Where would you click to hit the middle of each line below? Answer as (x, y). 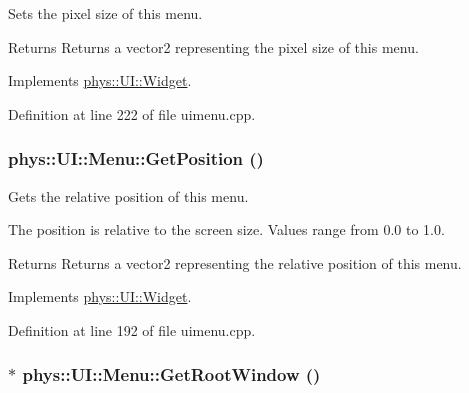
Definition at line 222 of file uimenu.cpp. (132, 113)
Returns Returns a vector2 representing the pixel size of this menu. (213, 46)
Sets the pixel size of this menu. (105, 13)
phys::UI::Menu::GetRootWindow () (171, 374)
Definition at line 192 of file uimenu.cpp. (132, 329)
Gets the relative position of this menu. (128, 195)
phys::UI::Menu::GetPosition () (136, 158)
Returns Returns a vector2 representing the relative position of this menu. (235, 262)
